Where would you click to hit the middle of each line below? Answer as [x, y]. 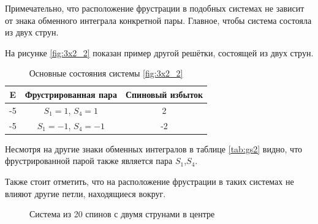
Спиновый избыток [164, 94]
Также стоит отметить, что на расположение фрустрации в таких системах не [150, 181]
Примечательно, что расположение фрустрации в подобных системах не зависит [155, 8]
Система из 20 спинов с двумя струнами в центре [122, 214]
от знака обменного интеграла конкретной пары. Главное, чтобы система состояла [158, 20]
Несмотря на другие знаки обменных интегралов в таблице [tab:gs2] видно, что [154, 148]
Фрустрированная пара [71, 94]
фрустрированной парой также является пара [89, 161]
